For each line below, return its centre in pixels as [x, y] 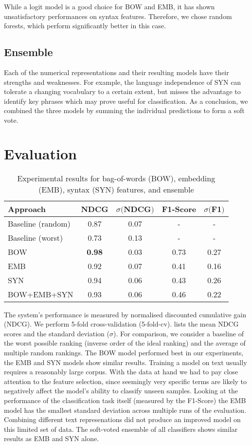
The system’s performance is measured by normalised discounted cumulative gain [125, 314]
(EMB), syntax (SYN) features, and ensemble [116, 189]
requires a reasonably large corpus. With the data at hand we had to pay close [121, 372]
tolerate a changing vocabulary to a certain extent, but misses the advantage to [122, 91]
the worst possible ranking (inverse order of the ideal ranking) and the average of [125, 343]
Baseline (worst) [36, 237]
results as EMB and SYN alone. [52, 438]
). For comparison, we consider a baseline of [179, 333]
